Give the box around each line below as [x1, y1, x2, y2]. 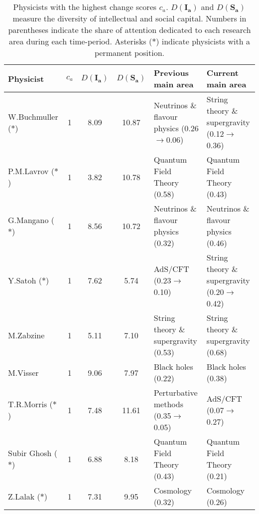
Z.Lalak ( [8, 490, 40, 502]
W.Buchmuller [8, 110, 58, 122]
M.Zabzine [8, 329, 45, 341]
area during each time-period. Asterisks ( [9, 35, 152, 47]
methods [153, 398, 183, 410]
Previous [153, 67, 189, 78]
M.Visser [8, 366, 39, 378]
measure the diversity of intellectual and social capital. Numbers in [12, 12, 247, 24]
